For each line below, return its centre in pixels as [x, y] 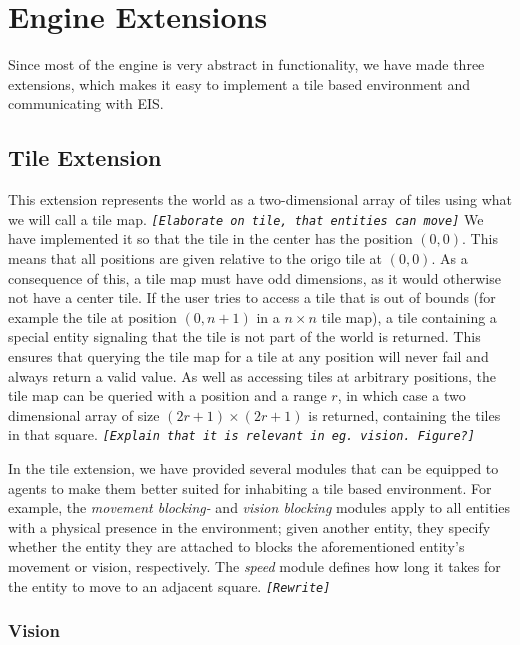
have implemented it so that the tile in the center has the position [210, 238]
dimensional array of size [84, 414]
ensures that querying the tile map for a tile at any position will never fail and [248, 355]
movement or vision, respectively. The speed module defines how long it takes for [254, 565]
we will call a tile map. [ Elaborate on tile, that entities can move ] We [246, 218]
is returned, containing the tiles [404, 414]
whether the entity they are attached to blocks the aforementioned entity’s [236, 546]
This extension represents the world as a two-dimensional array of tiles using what [260, 199]
